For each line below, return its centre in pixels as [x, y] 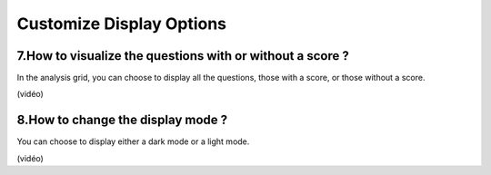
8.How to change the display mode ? [122, 120]
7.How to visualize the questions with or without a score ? [183, 56]
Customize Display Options [122, 24]
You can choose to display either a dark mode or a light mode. [133, 141]
